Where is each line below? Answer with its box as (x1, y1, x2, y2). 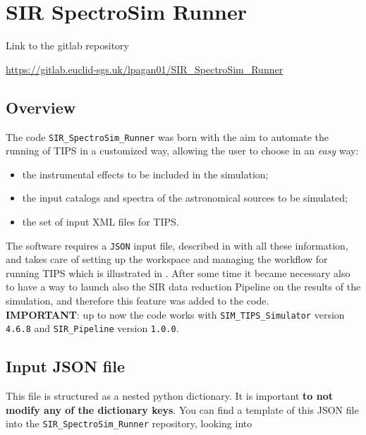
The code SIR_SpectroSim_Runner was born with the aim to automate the (6, 129, 329, 144)
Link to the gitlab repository (6, 38, 129, 53)
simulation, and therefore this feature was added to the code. (6, 293, 269, 307)
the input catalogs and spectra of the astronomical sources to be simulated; (22, 190, 348, 205)
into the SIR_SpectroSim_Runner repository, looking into (6, 416, 252, 431)
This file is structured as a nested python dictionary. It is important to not (6, 388, 333, 403)
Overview (6, 96, 76, 118)
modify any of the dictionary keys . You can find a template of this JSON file (6, 402, 359, 417)
